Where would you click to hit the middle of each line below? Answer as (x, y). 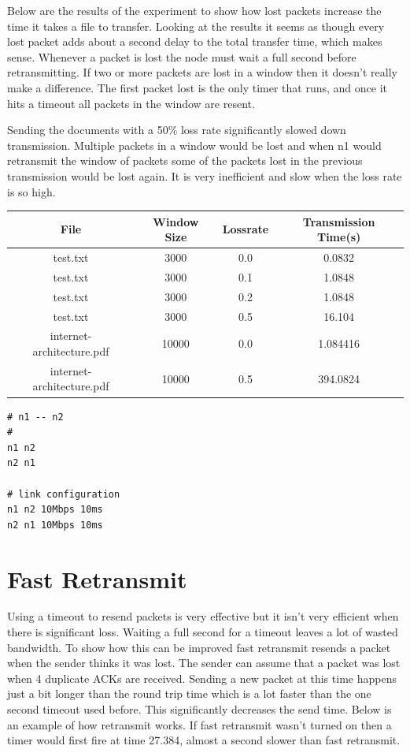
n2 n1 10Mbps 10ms (55, 525)
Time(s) (339, 237)
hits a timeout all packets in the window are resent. (131, 103)
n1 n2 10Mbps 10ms (55, 510)
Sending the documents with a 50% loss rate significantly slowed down (177, 130)
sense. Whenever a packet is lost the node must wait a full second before (182, 56)
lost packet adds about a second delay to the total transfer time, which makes (195, 41)
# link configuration (64, 494)
